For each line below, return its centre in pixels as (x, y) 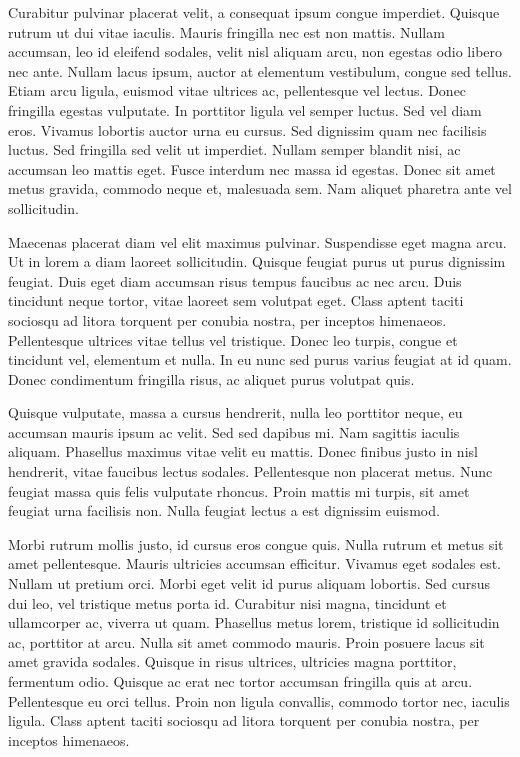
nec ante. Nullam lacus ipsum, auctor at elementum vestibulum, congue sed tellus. (260, 70)
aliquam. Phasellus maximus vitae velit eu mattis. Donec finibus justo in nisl (243, 451)
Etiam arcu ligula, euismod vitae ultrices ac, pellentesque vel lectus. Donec (237, 90)
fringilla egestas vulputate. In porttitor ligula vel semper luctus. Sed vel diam (245, 109)
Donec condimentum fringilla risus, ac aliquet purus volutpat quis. (211, 378)
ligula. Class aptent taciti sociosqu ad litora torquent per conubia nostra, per (244, 720)
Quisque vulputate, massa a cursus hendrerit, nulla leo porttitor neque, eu (235, 412)
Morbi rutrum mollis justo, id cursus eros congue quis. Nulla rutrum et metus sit (256, 543)
